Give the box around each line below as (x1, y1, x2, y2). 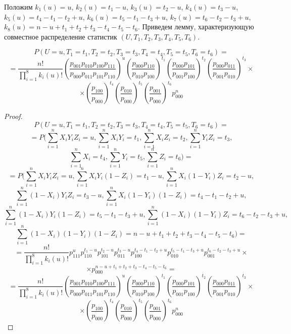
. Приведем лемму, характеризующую (137, 21, 254, 32)
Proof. (4, 111, 23, 121)
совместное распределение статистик (4, 31, 117, 41)
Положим (4, 2, 33, 12)
